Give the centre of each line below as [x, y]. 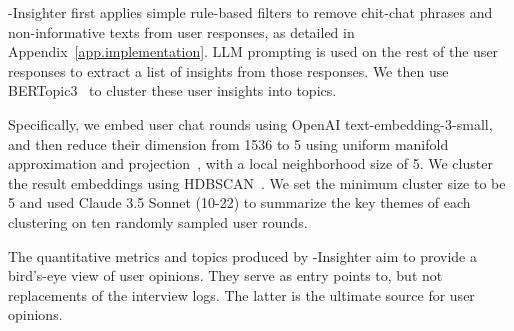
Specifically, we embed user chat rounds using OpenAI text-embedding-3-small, [250, 123]
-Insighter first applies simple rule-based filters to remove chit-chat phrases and [250, 12]
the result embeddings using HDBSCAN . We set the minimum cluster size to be [257, 182]
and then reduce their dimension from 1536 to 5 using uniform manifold [228, 143]
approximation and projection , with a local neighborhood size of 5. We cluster [250, 163]
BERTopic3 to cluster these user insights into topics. [172, 90]
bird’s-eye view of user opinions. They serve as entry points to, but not [225, 275]
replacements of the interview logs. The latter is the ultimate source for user [241, 294]
